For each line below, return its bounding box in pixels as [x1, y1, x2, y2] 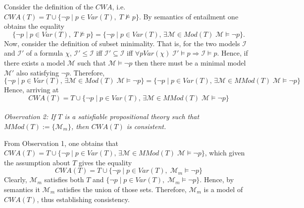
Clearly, [4, 174, 27, 185]
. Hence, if [217, 48, 248, 58]
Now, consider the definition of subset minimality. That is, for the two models [4, 38, 240, 48]
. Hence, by [200, 174, 234, 185]
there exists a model [4, 57, 65, 68]
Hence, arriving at [4, 84, 59, 95]
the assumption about [4, 157, 70, 167]
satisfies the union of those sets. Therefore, [57, 184, 187, 194]
